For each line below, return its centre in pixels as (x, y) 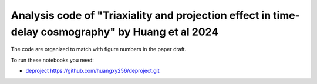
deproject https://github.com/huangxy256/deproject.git (92, 71)
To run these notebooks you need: (52, 60)
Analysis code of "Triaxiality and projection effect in (141, 15)
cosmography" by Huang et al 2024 (130, 32)
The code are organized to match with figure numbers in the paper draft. (99, 49)
